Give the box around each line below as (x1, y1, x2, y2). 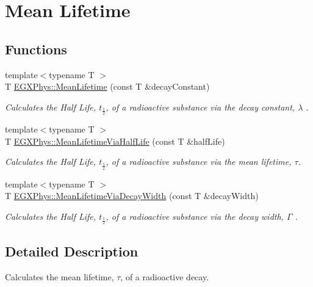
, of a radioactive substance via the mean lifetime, (106, 155, 292, 168)
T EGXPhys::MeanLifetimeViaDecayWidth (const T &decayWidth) (5, 189, 259, 202)
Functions (5, 39, 67, 58)
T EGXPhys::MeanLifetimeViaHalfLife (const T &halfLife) (5, 134, 225, 147)
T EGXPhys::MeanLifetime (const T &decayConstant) (5, 80, 210, 93)
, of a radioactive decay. (120, 270, 209, 283)
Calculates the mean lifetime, (5, 270, 114, 283)
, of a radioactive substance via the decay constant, (106, 100, 295, 113)
